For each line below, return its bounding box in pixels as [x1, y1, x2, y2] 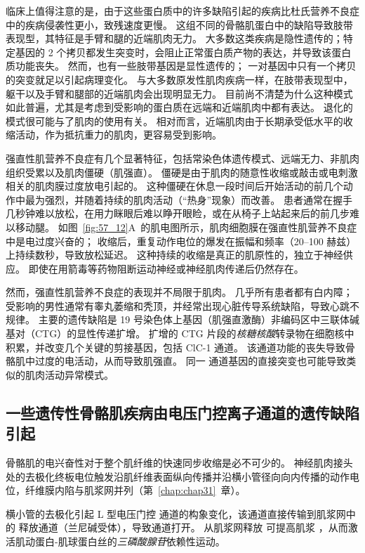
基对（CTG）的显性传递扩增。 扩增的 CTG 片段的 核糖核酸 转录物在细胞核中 [6, 326, 354, 341]
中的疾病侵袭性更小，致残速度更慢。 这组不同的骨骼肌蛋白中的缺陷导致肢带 [6, 17, 353, 32]
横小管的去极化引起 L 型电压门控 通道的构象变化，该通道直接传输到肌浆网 [6, 506, 346, 521]
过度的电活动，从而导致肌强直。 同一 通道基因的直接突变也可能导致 [34, 353, 347, 368]
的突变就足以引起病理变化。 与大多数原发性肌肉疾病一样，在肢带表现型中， [6, 72, 353, 86]
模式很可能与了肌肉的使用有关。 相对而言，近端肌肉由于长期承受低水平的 [6, 113, 343, 128]
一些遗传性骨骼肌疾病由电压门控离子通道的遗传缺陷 [6, 401, 359, 423]
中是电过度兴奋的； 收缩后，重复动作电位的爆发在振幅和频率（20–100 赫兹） [6, 233, 357, 248]
